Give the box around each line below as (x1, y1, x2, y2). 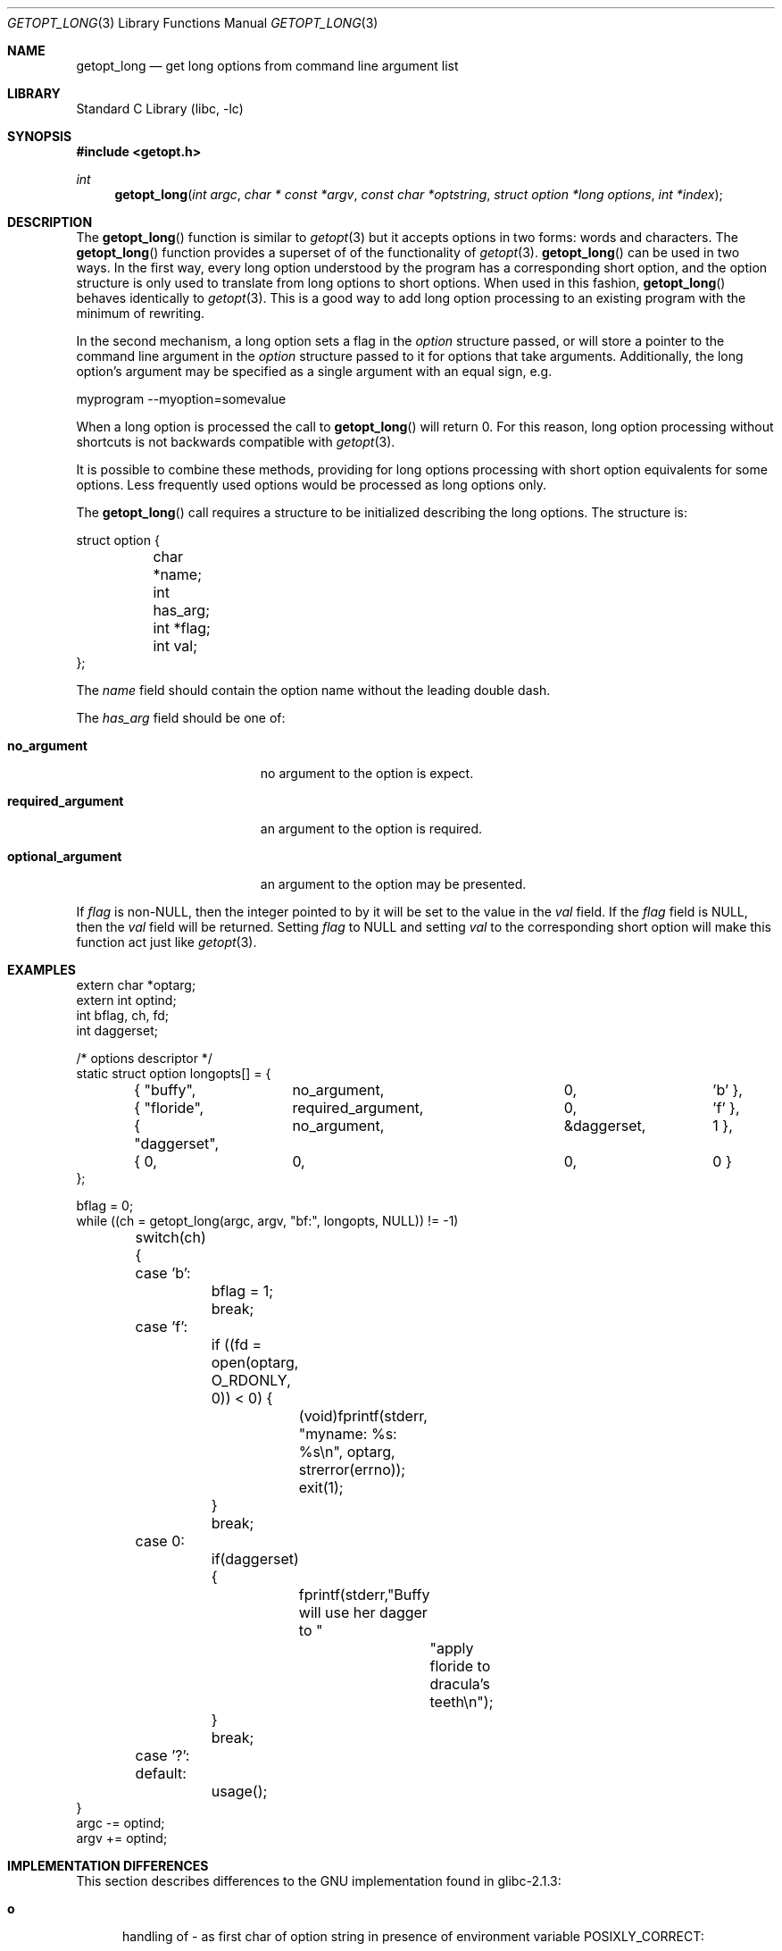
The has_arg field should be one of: (76, 710, 286, 725)
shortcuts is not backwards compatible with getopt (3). (76, 434, 395, 449)
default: (135, 1764, 187, 1782)
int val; (153, 637, 198, 655)
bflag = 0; (76, 1198, 134, 1213)
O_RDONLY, (211, 1371, 291, 1389)
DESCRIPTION (7, 214, 93, 230)
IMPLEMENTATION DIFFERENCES (7, 1858, 209, 1873)
